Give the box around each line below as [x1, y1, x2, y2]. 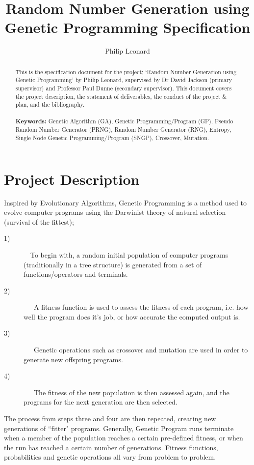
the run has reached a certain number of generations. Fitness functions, [4, 442, 218, 452]
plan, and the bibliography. [15, 100, 85, 109]
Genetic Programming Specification [4, 17, 251, 37]
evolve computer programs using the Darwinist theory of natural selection [4, 207, 226, 217]
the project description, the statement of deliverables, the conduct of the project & [15, 92, 227, 100]
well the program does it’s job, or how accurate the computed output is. [24, 311, 240, 321]
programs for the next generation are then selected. [24, 397, 178, 407]
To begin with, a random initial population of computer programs [30, 249, 229, 260]
